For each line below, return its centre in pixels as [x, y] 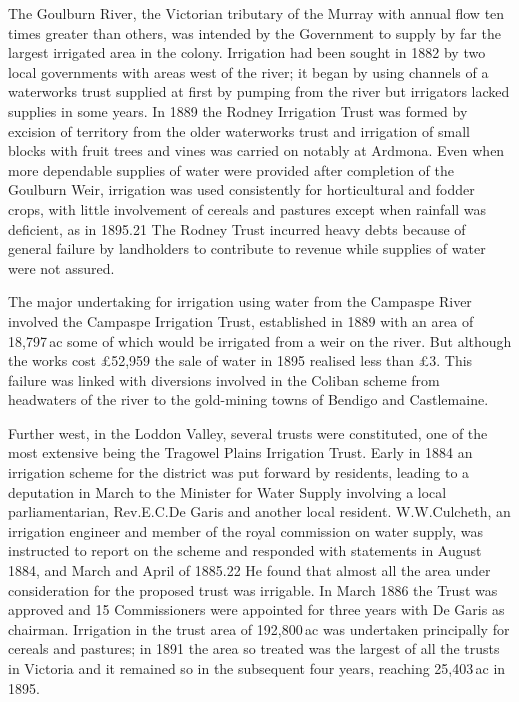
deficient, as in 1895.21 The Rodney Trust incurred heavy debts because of [237, 228]
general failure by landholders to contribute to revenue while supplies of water [247, 248]
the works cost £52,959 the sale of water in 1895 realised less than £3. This [240, 360]
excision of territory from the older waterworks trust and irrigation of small [239, 130]
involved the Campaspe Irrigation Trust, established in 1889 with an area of [241, 320]
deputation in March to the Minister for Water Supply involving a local [227, 491]
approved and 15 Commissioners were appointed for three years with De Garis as [256, 609]
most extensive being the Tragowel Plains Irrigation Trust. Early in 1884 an [240, 452]
